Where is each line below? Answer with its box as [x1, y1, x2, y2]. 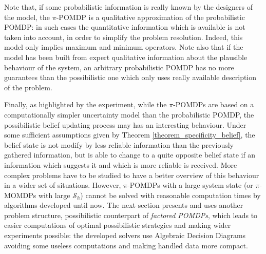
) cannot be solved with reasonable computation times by [80, 189, 261, 200]
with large [38, 189, 70, 200]
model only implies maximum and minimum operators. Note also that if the [4, 42, 243, 52]
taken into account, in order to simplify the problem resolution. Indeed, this [4, 31, 243, 42]
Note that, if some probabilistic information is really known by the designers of [4, 2, 253, 12]
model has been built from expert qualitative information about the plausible [4, 51, 248, 62]
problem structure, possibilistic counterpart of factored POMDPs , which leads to [4, 209, 258, 220]
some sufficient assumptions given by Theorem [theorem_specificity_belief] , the [4, 129, 255, 140]
